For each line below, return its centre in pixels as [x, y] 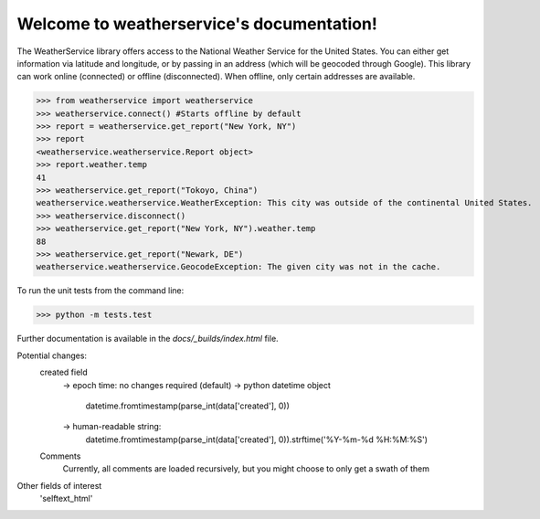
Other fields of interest [59, 485]
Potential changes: [52, 355]
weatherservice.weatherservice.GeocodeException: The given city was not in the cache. [238, 267]
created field [64, 372]
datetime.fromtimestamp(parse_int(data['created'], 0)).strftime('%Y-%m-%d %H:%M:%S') [257, 440]
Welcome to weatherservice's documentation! [197, 24]
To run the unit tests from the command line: [101, 291]
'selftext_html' [66, 499]
